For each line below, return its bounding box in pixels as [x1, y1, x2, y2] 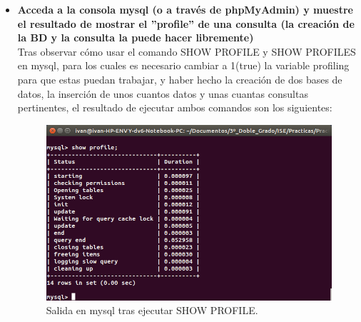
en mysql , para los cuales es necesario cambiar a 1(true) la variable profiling [17, 58, 350, 73]
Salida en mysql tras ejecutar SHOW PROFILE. [46, 303, 258, 318]
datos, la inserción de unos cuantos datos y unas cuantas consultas [17, 86, 308, 101]
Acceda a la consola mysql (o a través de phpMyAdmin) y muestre [17, 2, 353, 16]
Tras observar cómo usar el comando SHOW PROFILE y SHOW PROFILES [17, 44, 356, 59]
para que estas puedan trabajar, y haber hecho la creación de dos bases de [17, 71, 342, 86]
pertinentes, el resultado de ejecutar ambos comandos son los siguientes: [17, 100, 332, 115]
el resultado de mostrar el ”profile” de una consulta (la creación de [17, 16, 355, 31]
